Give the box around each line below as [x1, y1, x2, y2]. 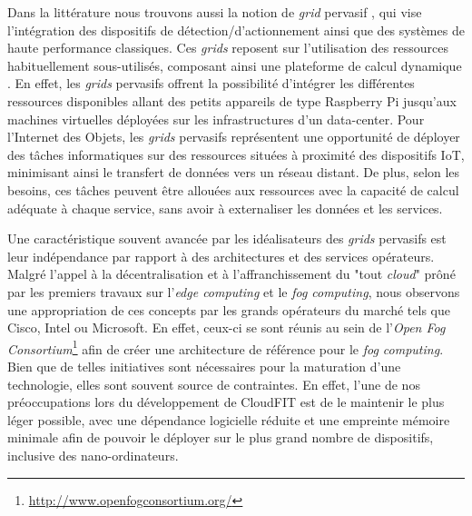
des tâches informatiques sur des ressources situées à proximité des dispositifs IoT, [7, 144, 465, 164]
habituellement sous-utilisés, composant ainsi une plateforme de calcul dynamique [7, 55, 462, 74]
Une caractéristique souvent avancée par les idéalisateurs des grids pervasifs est [7, 229, 447, 248]
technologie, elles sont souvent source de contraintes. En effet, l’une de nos [7, 374, 420, 393]
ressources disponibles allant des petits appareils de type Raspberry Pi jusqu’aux [7, 91, 457, 110]
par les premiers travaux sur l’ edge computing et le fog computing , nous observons [7, 282, 460, 301]
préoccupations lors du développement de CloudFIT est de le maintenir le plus [7, 392, 445, 412]
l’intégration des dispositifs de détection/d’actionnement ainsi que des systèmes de [7, 20, 465, 39]
